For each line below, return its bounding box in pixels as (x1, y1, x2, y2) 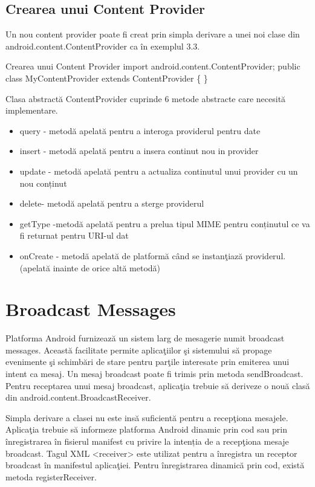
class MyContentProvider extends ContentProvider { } (5, 71, 208, 84)
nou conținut (19, 176, 67, 189)
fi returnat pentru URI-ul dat (19, 229, 129, 242)
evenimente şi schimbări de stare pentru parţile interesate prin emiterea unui (5, 355, 290, 368)
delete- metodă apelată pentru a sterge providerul (19, 197, 204, 210)
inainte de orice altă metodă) (53, 261, 160, 274)
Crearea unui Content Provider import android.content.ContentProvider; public (5, 60, 300, 73)
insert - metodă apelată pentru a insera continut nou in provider (19, 144, 259, 157)
